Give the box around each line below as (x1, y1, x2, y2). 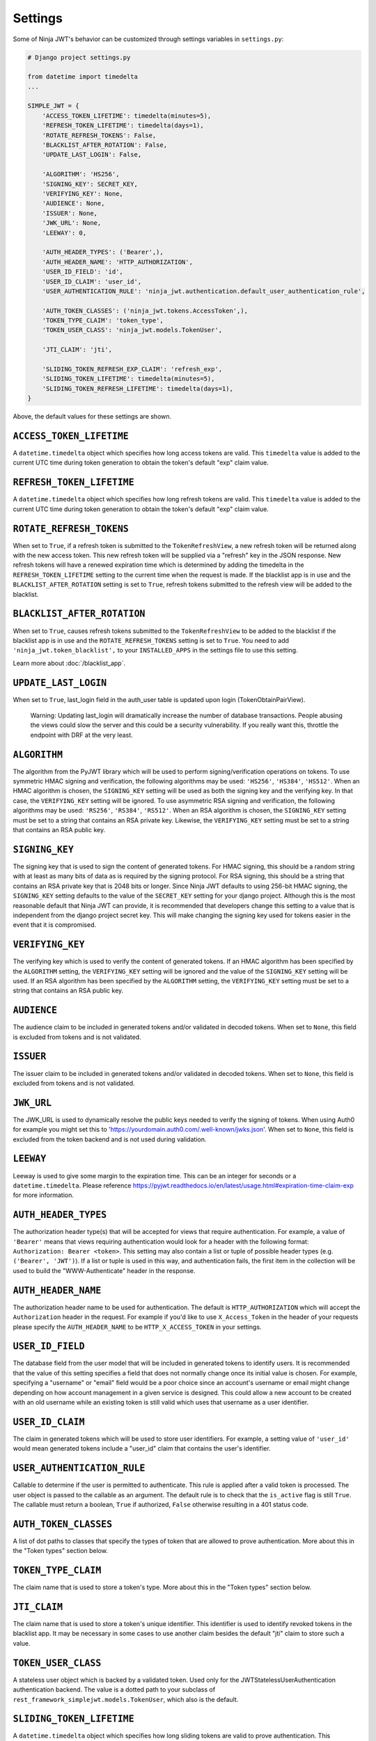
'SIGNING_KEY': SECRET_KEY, (42, 180, 139, 188)
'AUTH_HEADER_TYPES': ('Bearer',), (42, 248, 164, 256)
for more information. (13, 1191, 75, 1199)
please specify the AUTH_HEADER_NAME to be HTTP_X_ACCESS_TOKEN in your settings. (13, 1322, 262, 1331)
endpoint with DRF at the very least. (30, 731, 134, 739)
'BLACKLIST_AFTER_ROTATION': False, (42, 141, 167, 149)
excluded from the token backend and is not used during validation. (13, 1135, 207, 1143)
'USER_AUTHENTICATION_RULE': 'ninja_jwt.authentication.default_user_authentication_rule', (42, 287, 366, 295)
